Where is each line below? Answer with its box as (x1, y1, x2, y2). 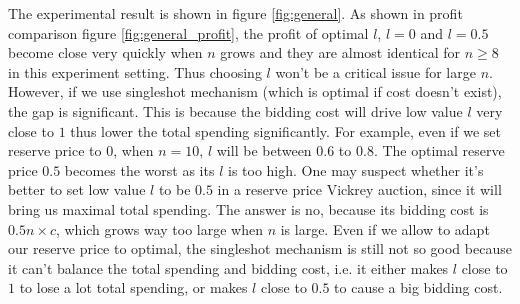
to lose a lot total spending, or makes (19, 277, 248, 298)
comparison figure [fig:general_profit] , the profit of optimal (8, 22, 369, 43)
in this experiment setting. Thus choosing (8, 61, 262, 82)
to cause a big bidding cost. (334, 277, 503, 298)
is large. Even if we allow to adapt (280, 218, 490, 239)
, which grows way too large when (55, 218, 263, 239)
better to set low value (8, 179, 146, 200)
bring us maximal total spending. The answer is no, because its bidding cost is (8, 198, 489, 219)
